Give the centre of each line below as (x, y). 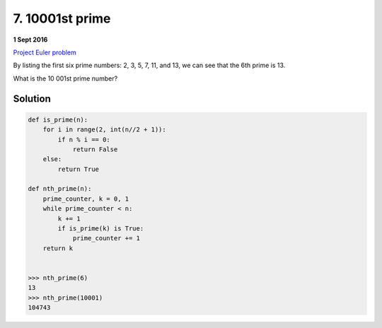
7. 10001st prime (62, 18)
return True (78, 169)
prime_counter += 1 (106, 238)
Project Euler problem (45, 52)
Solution (32, 99)
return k (58, 248)
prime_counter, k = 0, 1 (86, 199)
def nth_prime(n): (60, 189)
